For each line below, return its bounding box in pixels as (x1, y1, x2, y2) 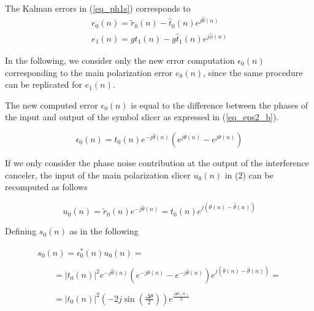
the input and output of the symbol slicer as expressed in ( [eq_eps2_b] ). (5, 110, 279, 123)
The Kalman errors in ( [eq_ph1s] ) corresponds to (5, 2, 191, 14)
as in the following (69, 225, 139, 237)
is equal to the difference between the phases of (131, 98, 308, 111)
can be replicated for (5, 78, 83, 91)
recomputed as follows (5, 180, 88, 193)
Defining (5, 225, 37, 237)
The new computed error (5, 98, 98, 111)
